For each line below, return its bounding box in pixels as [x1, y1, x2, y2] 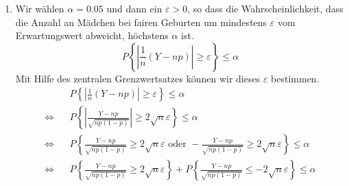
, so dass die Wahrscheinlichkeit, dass [187, 1, 344, 15]
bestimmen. [271, 71, 320, 85]
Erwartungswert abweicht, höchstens [15, 28, 169, 43]
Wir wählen [15, 1, 64, 15]
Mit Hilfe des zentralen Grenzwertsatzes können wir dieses [15, 71, 261, 85]
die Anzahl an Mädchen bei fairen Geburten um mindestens [15, 14, 267, 29]
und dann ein [106, 1, 163, 15]
